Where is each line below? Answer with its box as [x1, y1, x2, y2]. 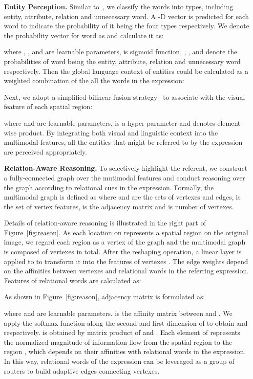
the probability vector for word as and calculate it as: [4, 30, 164, 40]
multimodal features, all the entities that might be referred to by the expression [4, 137, 243, 147]
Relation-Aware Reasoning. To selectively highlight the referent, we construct [4, 163, 248, 173]
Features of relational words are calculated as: [4, 275, 141, 285]
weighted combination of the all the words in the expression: [4, 75, 184, 86]
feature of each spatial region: [4, 101, 92, 111]
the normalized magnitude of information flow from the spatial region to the [4, 336, 232, 347]
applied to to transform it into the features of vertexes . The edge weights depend [4, 256, 248, 266]
